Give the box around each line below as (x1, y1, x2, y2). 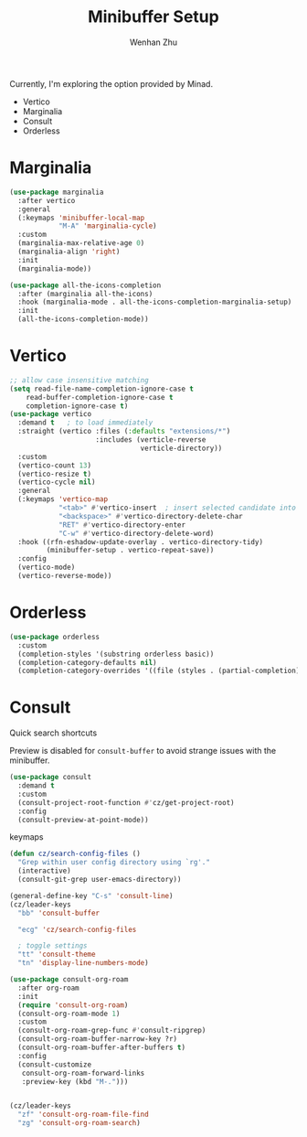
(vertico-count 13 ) (17, 460, 92, 470)
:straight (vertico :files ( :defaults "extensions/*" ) (17, 427, 231, 436)
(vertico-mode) (17, 563, 76, 573)
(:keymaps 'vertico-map (17, 495, 108, 504)
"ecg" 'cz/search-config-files (17, 925, 137, 934)
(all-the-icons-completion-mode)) (17, 315, 149, 324)
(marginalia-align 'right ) (17, 247, 121, 256)
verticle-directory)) (140, 444, 223, 453)
